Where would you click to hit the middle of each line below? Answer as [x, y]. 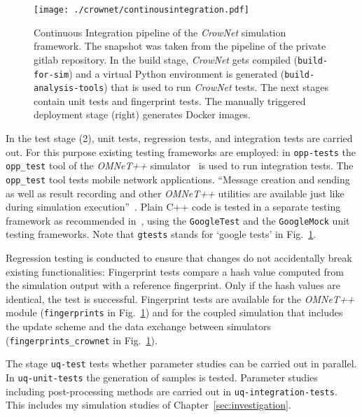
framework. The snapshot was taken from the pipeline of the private [180, 46]
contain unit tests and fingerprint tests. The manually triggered [170, 100]
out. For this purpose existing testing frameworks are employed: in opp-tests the [181, 151]
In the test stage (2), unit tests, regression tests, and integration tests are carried [179, 138]
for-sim [51, 75]
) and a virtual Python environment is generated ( [177, 73]
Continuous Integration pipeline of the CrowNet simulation [160, 32]
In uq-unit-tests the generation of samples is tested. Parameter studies [162, 377]
